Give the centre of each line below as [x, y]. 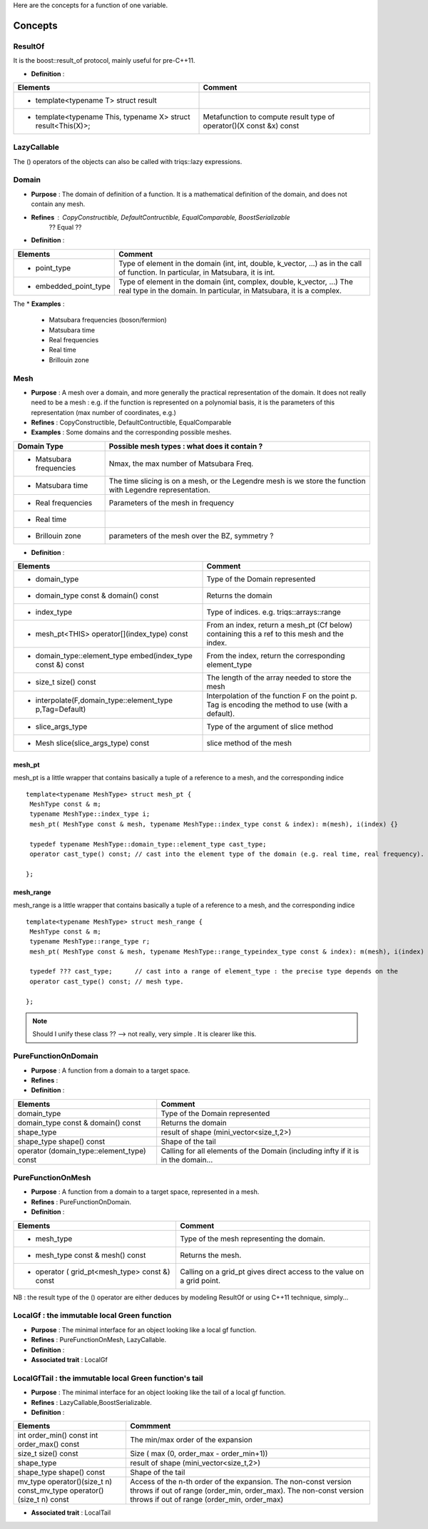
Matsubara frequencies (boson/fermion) [108, 320]
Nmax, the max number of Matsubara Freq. [181, 464]
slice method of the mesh [249, 743]
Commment [150, 1426]
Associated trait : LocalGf [70, 1359]
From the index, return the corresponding [276, 656]
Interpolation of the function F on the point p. [282, 696]
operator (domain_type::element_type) [82, 1150]
